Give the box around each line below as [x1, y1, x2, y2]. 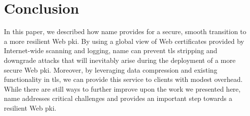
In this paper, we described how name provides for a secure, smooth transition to [4, 26, 247, 37]
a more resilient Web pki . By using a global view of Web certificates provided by [4, 36, 244, 46]
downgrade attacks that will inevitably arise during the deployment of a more [4, 55, 236, 65]
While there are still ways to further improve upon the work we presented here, [4, 83, 241, 94]
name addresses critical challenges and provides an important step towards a [4, 93, 232, 103]
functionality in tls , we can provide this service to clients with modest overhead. [4, 74, 243, 84]
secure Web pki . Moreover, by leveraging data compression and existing [4, 64, 217, 75]
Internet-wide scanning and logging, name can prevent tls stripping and [4, 45, 217, 56]
